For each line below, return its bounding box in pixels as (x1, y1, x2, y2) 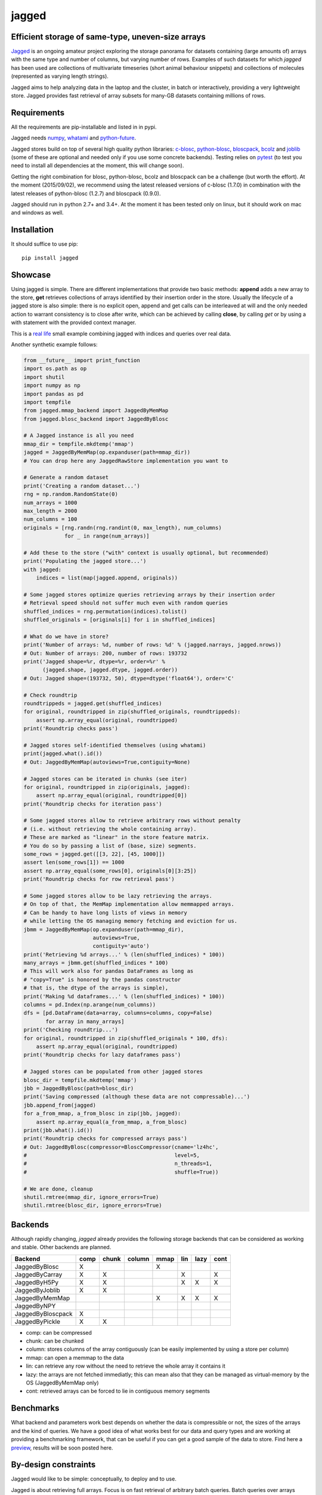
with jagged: (23, 566, 62, 573)
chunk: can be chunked (26, 1337, 84, 1345)
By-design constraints (11, 1460, 96, 1470)
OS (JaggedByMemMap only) (26, 1379, 99, 1387)
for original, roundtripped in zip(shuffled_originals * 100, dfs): (23, 1035, 228, 1042)
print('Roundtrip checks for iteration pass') (23, 800, 162, 807)
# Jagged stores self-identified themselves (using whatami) (23, 742, 206, 749)
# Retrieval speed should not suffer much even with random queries (23, 600, 228, 606)
